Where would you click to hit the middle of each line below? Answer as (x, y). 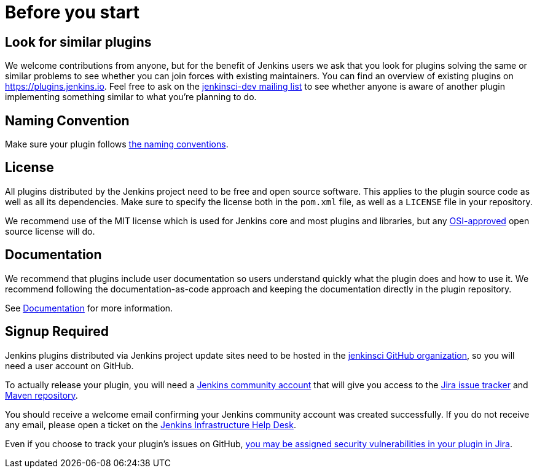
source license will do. (50, 231)
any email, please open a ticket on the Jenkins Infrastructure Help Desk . (151, 424)
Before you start (73, 12)
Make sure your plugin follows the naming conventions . (117, 144)
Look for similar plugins (78, 42)
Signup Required (57, 332)
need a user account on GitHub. (69, 365)
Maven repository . (41, 395)
